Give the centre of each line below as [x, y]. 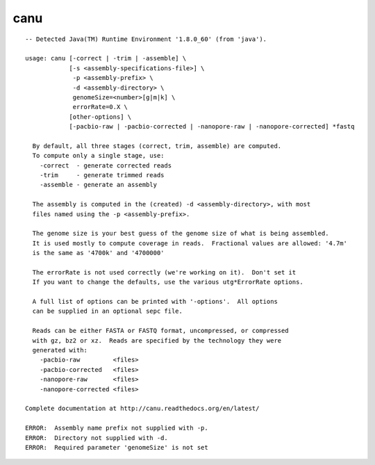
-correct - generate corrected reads [106, 165]
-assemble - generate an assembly [98, 185]
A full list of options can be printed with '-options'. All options [155, 302]
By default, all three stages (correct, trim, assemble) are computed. [157, 146]
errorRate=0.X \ [100, 107]
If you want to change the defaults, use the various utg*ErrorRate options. [168, 282]
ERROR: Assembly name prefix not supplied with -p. [117, 428]
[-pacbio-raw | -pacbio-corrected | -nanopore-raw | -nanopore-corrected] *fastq [212, 127]
